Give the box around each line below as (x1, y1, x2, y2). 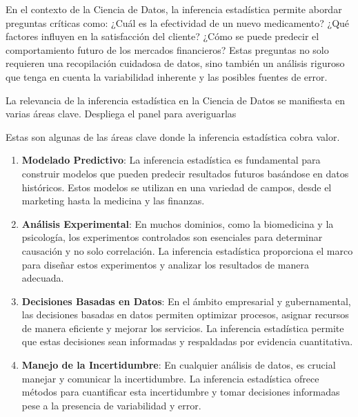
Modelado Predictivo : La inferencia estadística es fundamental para (21, 153, 321, 167)
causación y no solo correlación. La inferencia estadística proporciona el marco (21, 243, 353, 258)
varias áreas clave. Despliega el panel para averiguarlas (6, 106, 237, 121)
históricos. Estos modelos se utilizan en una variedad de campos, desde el (21, 180, 332, 194)
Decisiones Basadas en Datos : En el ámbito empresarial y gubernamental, (21, 293, 351, 308)
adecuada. (21, 271, 64, 285)
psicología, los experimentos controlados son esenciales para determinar (21, 230, 323, 244)
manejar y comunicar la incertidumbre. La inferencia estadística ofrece (21, 371, 319, 385)
